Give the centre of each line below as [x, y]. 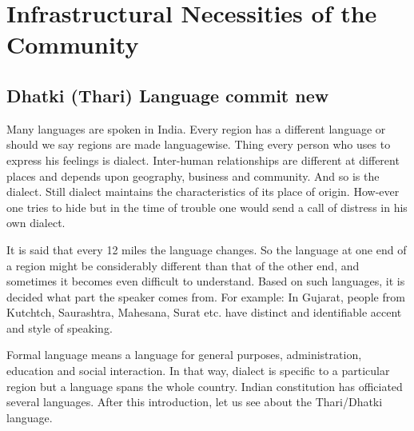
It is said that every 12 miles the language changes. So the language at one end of [207, 249]
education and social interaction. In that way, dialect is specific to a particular [198, 371]
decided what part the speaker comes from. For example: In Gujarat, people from [206, 296]
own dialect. [36, 223]
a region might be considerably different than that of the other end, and [183, 265]
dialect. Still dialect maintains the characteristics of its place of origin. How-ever [203, 192]
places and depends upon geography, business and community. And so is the [193, 176]
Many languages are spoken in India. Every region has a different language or [196, 128]
